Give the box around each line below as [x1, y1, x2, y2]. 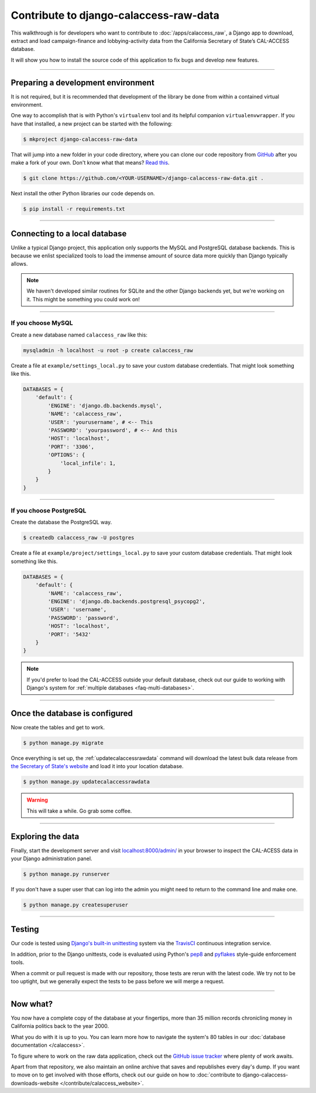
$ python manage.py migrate [23, 739, 104, 746]
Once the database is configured [11, 708, 133, 718]
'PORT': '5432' [47, 631, 92, 637]
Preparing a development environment [11, 77, 154, 87]
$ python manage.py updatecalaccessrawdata [23, 779, 150, 785]
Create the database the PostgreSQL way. [11, 519, 112, 526]
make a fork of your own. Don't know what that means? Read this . [11, 159, 170, 167]
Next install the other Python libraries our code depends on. [11, 190, 155, 197]
